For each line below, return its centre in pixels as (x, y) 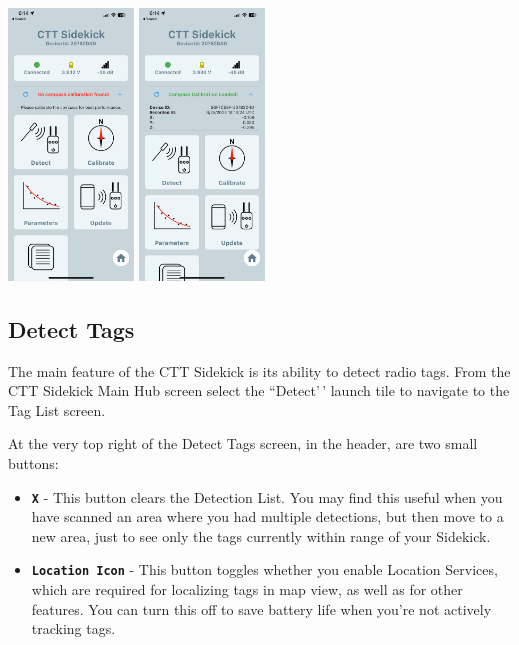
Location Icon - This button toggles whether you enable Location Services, (264, 569)
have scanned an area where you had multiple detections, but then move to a (267, 516)
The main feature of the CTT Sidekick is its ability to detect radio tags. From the (259, 370)
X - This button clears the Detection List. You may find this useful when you (267, 496)
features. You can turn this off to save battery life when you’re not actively (261, 608)
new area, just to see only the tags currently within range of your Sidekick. (261, 535)
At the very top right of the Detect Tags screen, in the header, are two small (243, 443)
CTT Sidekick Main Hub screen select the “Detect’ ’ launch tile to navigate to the (259, 390)
